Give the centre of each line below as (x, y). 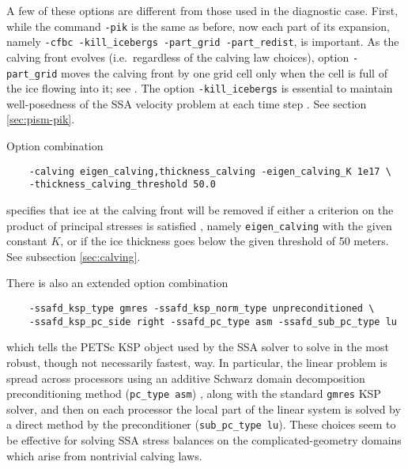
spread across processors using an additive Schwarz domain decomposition (186, 378)
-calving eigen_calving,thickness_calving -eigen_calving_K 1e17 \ (210, 171)
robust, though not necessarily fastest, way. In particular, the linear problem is (197, 362)
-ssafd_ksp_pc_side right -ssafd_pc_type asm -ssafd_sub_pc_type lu (213, 321)
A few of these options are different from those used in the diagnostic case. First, (202, 10)
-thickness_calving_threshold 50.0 (122, 185)
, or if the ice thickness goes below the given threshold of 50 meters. (225, 241)
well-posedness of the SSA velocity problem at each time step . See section (187, 103)
